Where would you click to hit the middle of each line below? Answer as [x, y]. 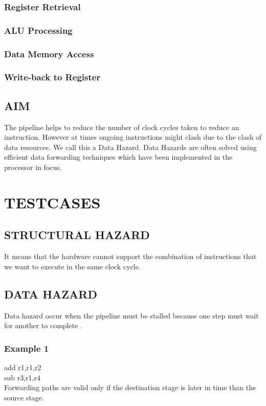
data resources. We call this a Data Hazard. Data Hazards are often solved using [130, 147]
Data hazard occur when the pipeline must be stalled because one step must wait [131, 315]
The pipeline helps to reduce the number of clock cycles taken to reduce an [122, 127]
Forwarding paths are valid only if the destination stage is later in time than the [130, 387]
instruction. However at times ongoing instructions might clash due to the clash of [133, 137]
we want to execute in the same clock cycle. [72, 266]
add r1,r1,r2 [23, 367]
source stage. [24, 397]
